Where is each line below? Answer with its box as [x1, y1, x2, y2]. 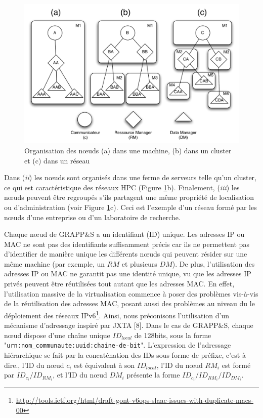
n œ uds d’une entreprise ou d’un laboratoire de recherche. [4, 212, 181, 222]
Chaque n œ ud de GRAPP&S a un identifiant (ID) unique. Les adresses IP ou [4, 229, 245, 239]
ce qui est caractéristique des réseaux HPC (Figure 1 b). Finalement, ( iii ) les [4, 182, 240, 192]
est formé [222, 359, 251, 370]
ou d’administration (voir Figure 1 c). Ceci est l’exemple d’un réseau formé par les [4, 201, 257, 212]
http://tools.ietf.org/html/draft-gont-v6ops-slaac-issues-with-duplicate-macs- [16, 395, 254, 405]
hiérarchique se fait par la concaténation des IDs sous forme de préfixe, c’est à [4, 349, 246, 360]
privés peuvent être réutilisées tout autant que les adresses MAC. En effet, [4, 278, 235, 289]
